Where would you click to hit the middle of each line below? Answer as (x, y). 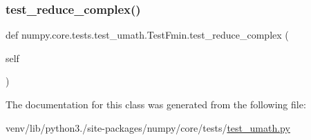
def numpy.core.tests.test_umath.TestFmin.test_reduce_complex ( (147, 35)
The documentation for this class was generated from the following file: (156, 104)
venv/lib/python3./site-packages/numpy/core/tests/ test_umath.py (148, 127)
